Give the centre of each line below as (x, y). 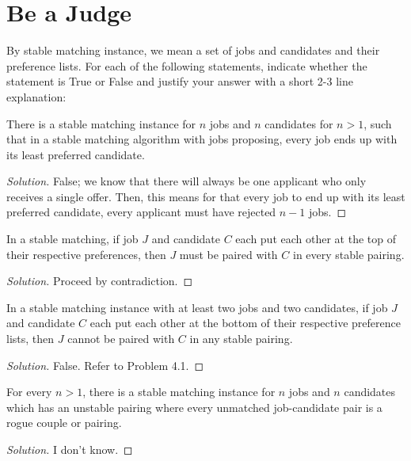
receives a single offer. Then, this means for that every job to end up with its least (206, 196)
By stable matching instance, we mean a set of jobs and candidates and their (193, 50)
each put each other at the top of (316, 239)
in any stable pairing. (241, 339)
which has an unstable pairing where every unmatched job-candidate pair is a (194, 407)
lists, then (30, 339)
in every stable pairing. (348, 254)
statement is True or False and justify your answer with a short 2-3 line (180, 81)
